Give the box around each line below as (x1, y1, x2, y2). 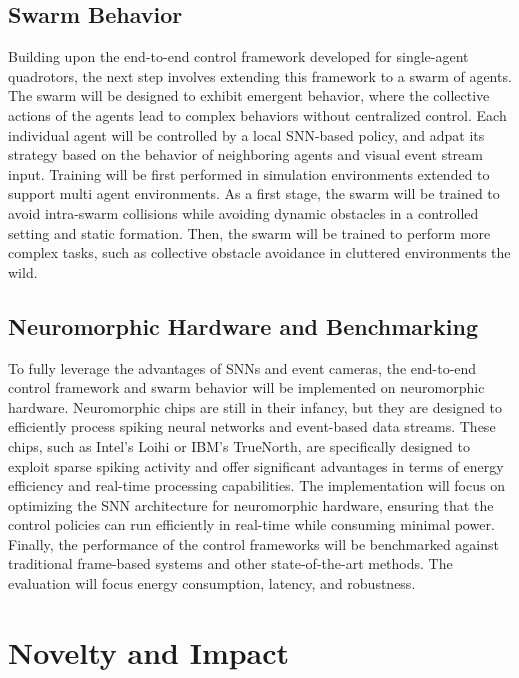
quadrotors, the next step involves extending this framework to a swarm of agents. (8, 65, 512, 86)
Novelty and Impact (8, 631, 290, 672)
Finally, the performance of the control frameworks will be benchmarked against (8, 533, 499, 554)
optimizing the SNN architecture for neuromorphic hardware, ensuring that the (8, 494, 494, 515)
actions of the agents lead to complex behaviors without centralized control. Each (8, 104, 507, 125)
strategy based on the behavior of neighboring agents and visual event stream (8, 144, 483, 165)
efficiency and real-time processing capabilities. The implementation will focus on (8, 475, 505, 496)
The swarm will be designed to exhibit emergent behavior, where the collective (8, 85, 490, 106)
